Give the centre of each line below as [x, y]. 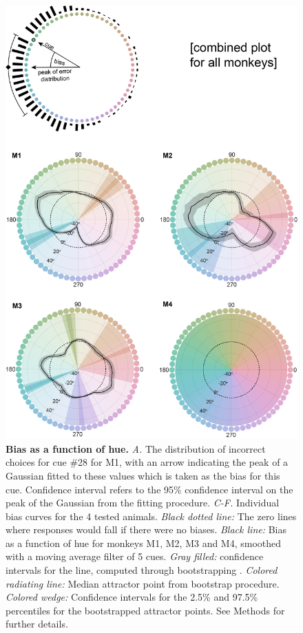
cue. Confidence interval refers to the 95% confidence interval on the [149, 489]
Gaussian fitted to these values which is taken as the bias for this [143, 475]
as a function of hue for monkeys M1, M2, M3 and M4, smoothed [144, 543]
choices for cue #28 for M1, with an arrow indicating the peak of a [147, 462]
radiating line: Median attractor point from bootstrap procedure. [143, 583]
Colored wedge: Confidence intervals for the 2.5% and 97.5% [132, 597]
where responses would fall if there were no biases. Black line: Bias [146, 529]
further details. [37, 624]
